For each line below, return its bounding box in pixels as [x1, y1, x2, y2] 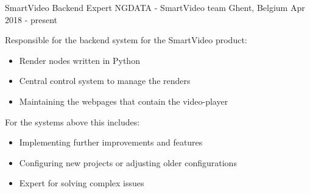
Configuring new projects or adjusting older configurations [19, 156, 237, 169]
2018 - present [5, 13, 58, 26]
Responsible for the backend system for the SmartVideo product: [5, 33, 247, 46]
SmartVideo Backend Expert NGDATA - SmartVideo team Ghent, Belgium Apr [5, 1, 305, 13]
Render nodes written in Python [19, 54, 140, 66]
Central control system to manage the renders [19, 74, 191, 87]
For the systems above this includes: [5, 115, 140, 128]
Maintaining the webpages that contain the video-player [19, 94, 228, 107]
